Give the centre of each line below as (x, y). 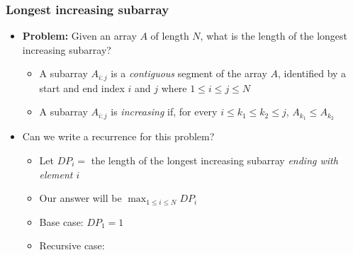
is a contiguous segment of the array (189, 73)
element (56, 174)
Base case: (61, 221)
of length (170, 36)
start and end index (82, 87)
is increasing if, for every (164, 112)
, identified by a (312, 73)
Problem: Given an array (79, 36)
